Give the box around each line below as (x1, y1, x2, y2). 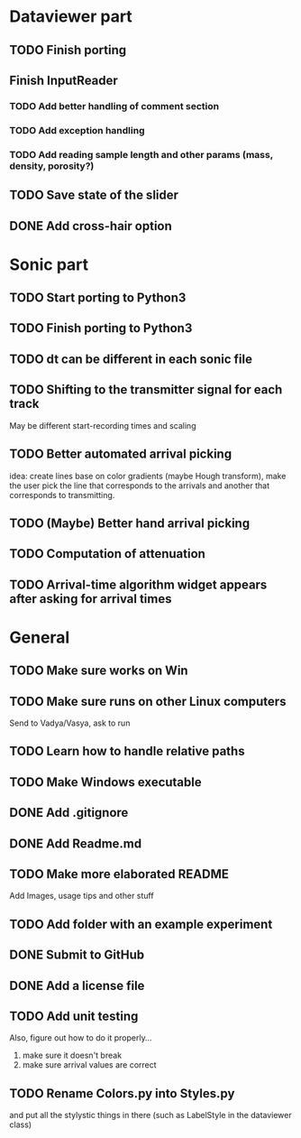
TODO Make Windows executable (9, 774, 202, 790)
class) (9, 1119, 32, 1130)
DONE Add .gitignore (9, 805, 129, 820)
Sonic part (9, 254, 89, 274)
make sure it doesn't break (22, 1050, 123, 1061)
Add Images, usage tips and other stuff (9, 891, 155, 902)
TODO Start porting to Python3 (9, 291, 187, 306)
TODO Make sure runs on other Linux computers (9, 693, 287, 709)
